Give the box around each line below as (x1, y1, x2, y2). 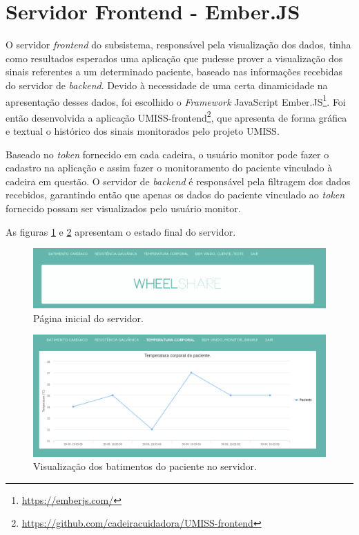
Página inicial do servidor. (33, 310, 144, 325)
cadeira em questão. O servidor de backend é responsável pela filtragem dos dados (6, 173, 351, 188)
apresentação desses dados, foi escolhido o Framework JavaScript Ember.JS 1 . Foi (6, 92, 346, 109)
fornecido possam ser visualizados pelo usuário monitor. (6, 200, 241, 215)
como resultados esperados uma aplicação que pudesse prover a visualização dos (6, 50, 343, 65)
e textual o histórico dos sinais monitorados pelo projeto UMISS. (6, 124, 280, 138)
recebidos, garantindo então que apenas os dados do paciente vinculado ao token (6, 187, 345, 202)
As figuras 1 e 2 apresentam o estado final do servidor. (6, 224, 236, 238)
